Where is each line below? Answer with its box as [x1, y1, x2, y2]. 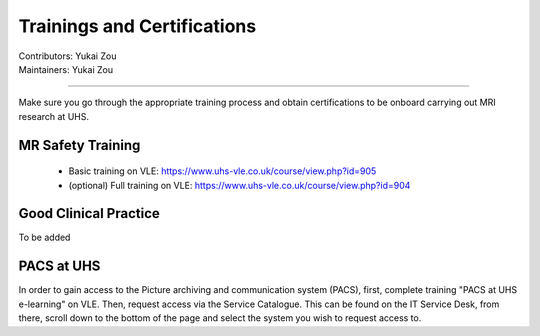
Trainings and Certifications [18, 15, 257, 37]
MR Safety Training [18, 136, 141, 154]
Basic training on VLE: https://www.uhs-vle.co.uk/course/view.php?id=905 [68, 165, 377, 177]
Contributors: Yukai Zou [18, 50, 117, 62]
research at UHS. [18, 110, 90, 122]
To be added [18, 231, 71, 244]
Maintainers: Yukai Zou [18, 63, 114, 75]
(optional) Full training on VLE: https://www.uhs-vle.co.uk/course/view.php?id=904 [68, 179, 411, 191]
